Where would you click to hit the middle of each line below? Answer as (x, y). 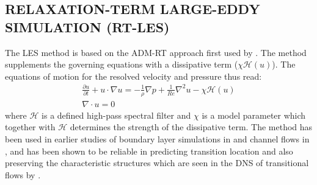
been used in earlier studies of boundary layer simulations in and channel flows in (157, 138)
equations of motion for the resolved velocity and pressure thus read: (133, 76)
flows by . (23, 174)
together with (30, 127)
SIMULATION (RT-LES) (87, 26)
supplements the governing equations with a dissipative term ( (122, 64)
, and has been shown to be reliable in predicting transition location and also (149, 151)
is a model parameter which (254, 115)
